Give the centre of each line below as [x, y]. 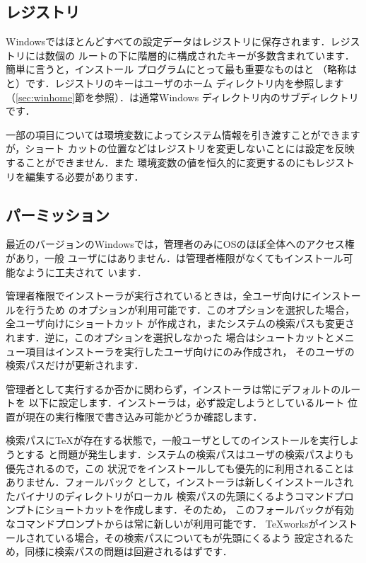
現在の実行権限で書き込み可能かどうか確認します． [144, 416]
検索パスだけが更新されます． [75, 365]
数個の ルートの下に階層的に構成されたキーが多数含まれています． [200, 55]
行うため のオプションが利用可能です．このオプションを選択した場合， [190, 309]
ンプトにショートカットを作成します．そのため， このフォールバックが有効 [180, 510]
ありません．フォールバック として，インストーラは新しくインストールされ [180, 482]
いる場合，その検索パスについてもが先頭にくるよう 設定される [199, 537]
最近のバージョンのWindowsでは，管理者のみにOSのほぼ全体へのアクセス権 [180, 244]
